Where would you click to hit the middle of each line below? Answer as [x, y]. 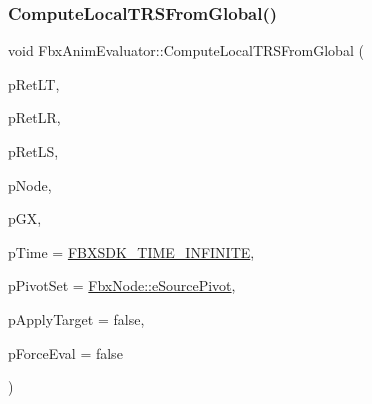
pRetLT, [34, 83]
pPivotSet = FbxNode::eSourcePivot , [122, 285]
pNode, [30, 184]
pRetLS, [33, 151]
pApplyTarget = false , [76, 318]
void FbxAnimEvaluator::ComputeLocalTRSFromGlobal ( [186, 50]
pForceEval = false [65, 352]
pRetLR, [34, 117]
